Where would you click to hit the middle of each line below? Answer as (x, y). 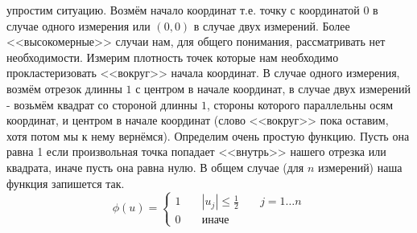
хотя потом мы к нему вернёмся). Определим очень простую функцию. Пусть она (208, 135)
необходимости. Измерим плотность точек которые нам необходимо (173, 57)
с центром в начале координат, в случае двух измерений (273, 88)
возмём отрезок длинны (64, 88)
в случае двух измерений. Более (272, 25)
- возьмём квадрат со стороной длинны (102, 104)
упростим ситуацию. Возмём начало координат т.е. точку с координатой (183, 10)
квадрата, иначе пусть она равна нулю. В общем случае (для (155, 167)
